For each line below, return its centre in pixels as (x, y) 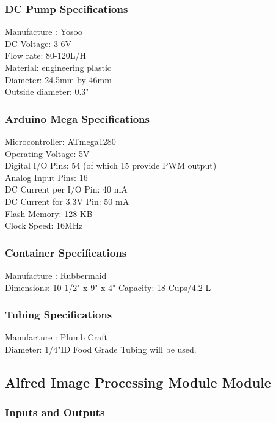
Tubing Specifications (59, 314)
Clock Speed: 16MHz (44, 225)
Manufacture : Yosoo (44, 31)
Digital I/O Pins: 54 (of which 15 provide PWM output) (111, 165)
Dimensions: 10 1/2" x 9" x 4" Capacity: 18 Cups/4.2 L (108, 287)
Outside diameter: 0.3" (47, 91)
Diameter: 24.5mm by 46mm (58, 79)
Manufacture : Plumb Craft (56, 337)
